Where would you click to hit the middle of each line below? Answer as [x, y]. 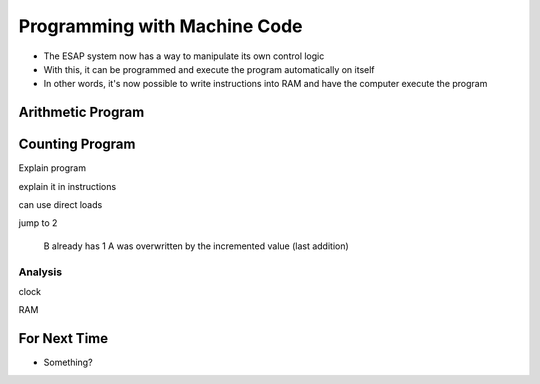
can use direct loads [60, 205]
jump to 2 [38, 223]
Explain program [52, 168]
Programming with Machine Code [161, 26]
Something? [68, 362]
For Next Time [63, 338]
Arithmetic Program [81, 112]
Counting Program [77, 144]
